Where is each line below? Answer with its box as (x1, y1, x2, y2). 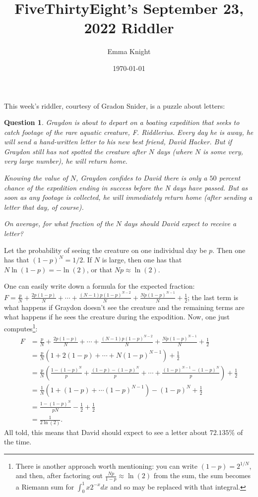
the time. (4, 436, 32, 447)
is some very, (203, 146, 243, 156)
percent (219, 173, 241, 183)
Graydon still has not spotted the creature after (4, 146, 146, 156)
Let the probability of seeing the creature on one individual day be (4, 245, 207, 255)
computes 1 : (4, 321, 38, 333)
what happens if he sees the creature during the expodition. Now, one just (4, 311, 230, 322)
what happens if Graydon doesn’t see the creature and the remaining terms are (4, 302, 245, 312)
